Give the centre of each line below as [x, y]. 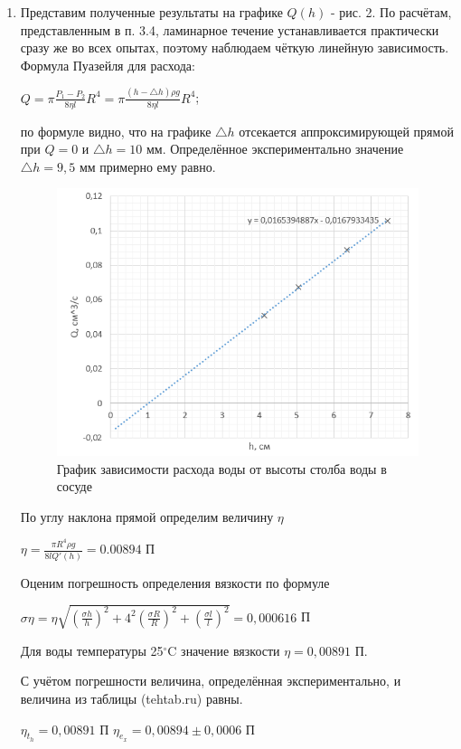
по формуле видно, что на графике [116, 131]
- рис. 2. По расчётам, [391, 12]
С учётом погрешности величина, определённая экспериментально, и [211, 681]
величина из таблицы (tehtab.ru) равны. [132, 698]
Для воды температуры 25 [92, 650]
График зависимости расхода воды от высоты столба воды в [221, 468]
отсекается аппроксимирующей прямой [346, 131]
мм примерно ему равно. [147, 166]
